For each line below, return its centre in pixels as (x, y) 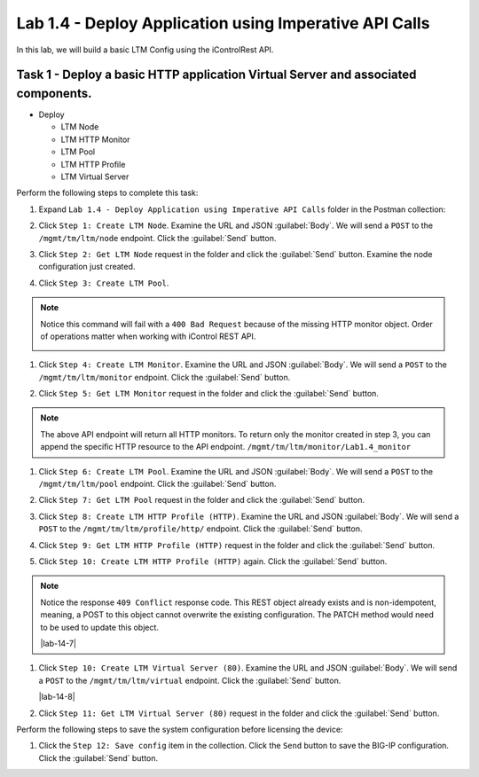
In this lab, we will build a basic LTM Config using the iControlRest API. (145, 50)
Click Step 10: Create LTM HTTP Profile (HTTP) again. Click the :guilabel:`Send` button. (213, 561)
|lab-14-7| (59, 643)
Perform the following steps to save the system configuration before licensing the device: (180, 729)
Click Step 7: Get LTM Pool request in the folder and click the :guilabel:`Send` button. (202, 500)
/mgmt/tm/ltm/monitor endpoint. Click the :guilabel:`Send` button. (165, 377)
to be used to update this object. (100, 627)
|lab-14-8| (57, 697)
